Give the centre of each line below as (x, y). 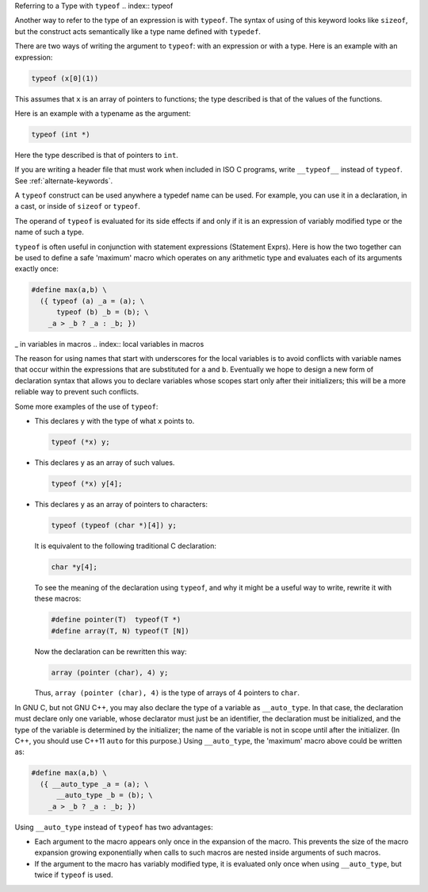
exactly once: (37, 269)
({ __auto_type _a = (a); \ (94, 784)
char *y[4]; (75, 567)
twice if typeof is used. (74, 875)
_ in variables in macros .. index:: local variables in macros (109, 344)
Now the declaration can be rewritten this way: (111, 652)
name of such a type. (50, 232)
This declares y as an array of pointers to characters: (121, 504)
